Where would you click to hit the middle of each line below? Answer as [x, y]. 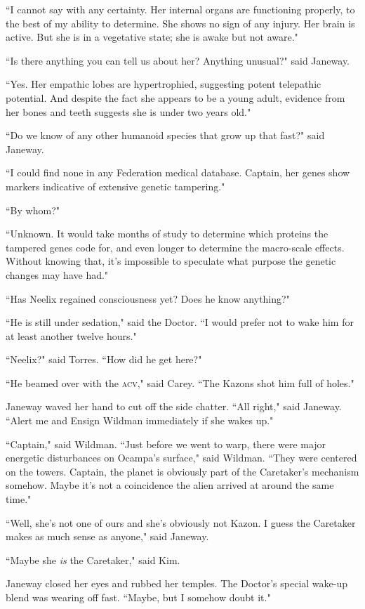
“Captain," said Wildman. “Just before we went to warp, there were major [166, 444]
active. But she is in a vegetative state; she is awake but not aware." [152, 37]
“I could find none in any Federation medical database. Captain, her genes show [178, 172]
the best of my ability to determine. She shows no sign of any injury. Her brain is [180, 23]
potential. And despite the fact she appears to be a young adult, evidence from [175, 97]
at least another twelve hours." [71, 335]
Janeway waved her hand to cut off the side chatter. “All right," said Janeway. [174, 406]
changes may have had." [57, 274]
